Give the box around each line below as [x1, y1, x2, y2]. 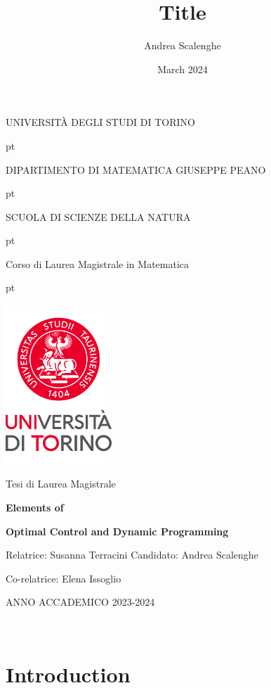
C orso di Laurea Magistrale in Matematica [6, 256, 190, 271]
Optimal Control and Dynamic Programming [6, 523, 229, 538]
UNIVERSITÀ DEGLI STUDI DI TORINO [6, 115, 195, 129]
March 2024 [157, 61, 208, 76]
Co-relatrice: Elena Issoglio [6, 571, 121, 585]
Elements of [6, 500, 64, 514]
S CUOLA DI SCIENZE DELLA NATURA [6, 209, 191, 224]
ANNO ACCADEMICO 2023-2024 [6, 594, 155, 609]
